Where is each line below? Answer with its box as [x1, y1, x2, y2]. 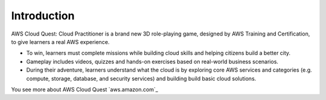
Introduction [11, 9, 75, 22]
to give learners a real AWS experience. [11, 38, 110, 45]
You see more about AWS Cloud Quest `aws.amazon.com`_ [11, 86, 158, 93]
